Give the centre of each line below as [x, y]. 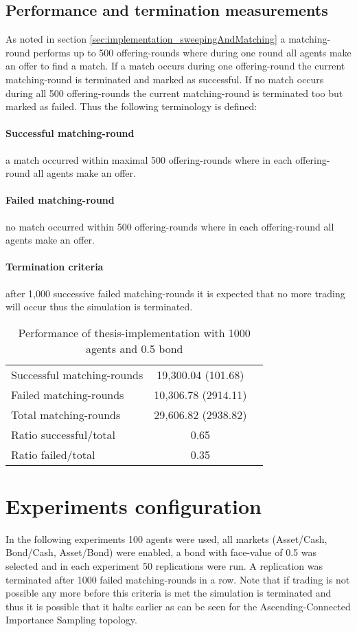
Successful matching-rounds [77, 374]
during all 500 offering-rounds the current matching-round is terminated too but [174, 93]
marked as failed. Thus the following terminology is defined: [131, 106]
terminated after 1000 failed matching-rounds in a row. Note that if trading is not [178, 579]
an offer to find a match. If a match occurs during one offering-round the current [175, 66]
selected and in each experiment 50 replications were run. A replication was [164, 566]
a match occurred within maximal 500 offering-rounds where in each [149, 159]
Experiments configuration [134, 505]
